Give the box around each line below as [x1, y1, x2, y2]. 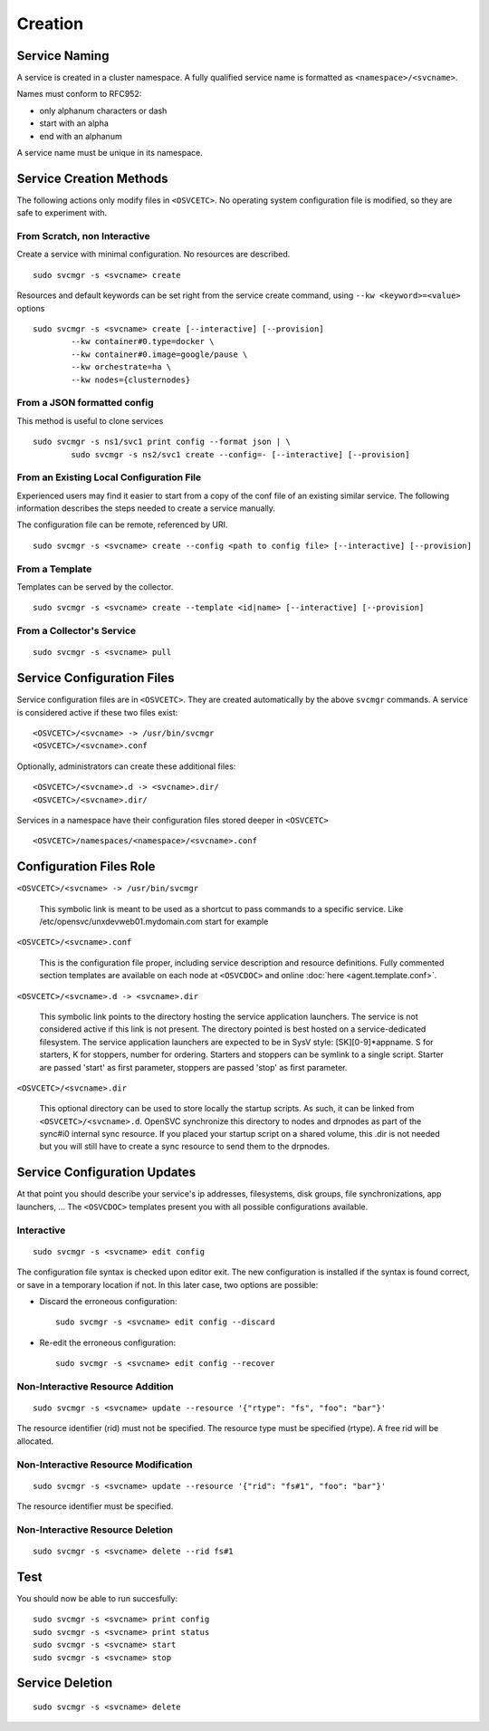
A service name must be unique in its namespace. [16, 148, 203, 159]
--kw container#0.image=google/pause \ [71, 349, 248, 360]
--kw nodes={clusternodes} [71, 374, 191, 385]
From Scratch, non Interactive [16, 230, 151, 243]
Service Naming [16, 48, 110, 63]
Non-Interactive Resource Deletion [16, 1523, 174, 1535]
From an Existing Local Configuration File [16, 471, 202, 484]
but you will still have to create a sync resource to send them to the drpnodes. [39, 1141, 331, 1152]
